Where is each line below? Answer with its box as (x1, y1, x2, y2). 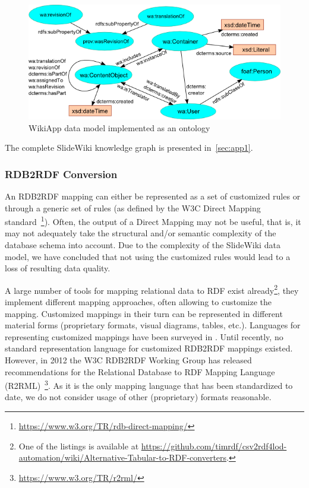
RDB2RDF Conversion (5, 166, 118, 181)
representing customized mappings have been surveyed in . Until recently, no (5, 330, 283, 343)
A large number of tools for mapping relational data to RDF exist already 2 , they (5, 282, 299, 296)
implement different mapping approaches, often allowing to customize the (5, 295, 272, 308)
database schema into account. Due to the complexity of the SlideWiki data (5, 238, 280, 251)
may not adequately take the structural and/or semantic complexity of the (5, 227, 276, 239)
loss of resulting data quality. (5, 262, 111, 274)
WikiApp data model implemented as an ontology (29, 121, 210, 134)
